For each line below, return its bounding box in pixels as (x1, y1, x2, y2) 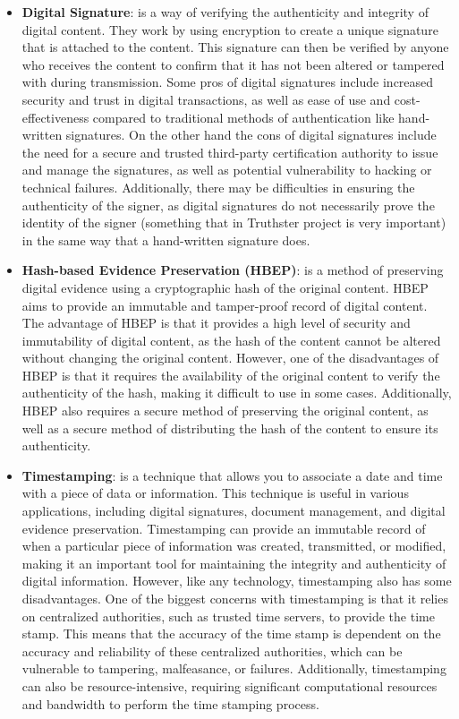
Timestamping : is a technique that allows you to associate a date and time (21, 466, 443, 484)
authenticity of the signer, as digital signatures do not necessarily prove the (21, 195, 435, 214)
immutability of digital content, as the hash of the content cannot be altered (21, 330, 441, 349)
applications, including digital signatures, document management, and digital (21, 501, 446, 520)
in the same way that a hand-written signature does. (21, 230, 310, 249)
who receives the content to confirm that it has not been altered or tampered (21, 55, 445, 73)
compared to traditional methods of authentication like (92, 107, 395, 126)
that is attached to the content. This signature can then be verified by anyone (21, 38, 449, 56)
